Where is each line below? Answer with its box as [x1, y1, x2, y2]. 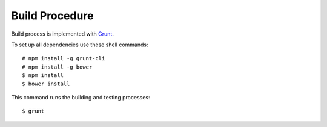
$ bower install [22, 80, 70, 87]
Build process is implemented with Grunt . [11, 30, 114, 37]
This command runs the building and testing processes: [11, 93, 151, 101]
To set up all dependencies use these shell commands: [11, 41, 148, 48]
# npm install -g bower [22, 63, 93, 70]
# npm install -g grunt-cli [22, 55, 105, 62]
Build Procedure [11, 9, 94, 22]
